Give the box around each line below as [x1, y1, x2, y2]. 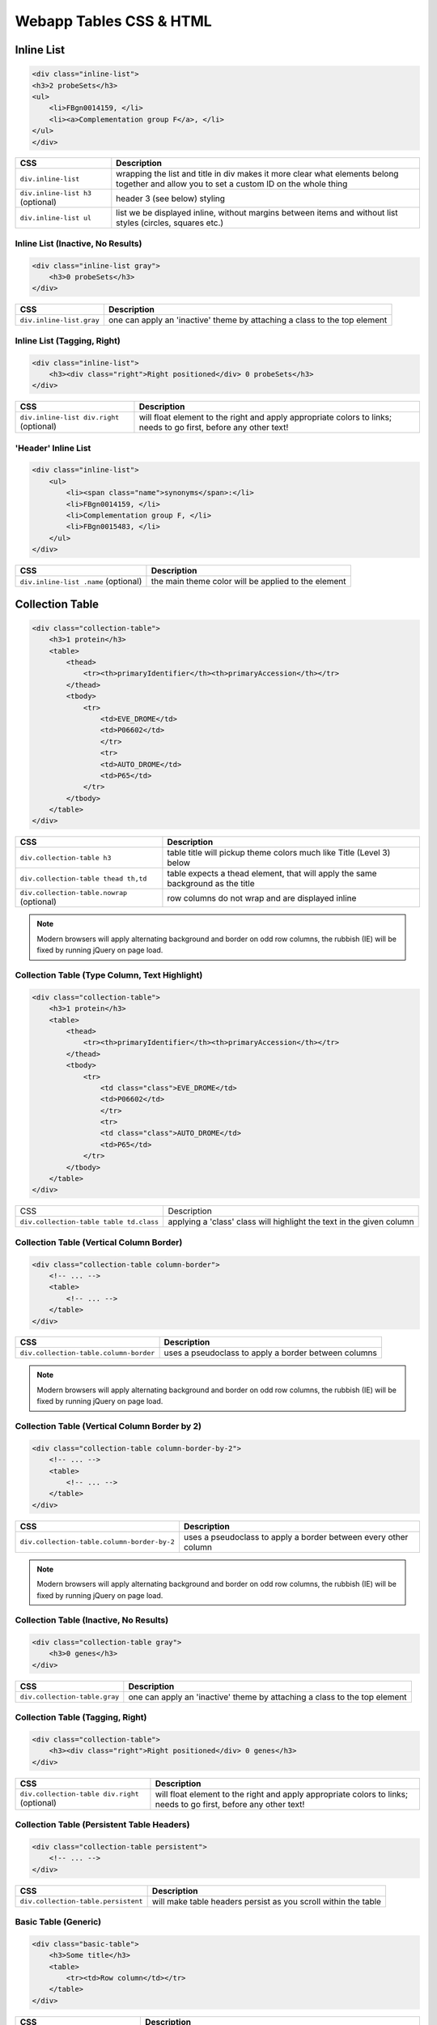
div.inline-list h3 [19, 189, 92, 198]
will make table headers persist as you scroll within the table [151, 1895, 382, 1907]
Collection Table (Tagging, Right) [15, 1712, 147, 1723]
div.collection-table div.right [19, 1790, 139, 1798]
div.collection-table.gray [19, 1693, 120, 1701]
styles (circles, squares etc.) [116, 217, 224, 228]
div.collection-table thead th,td [19, 874, 147, 883]
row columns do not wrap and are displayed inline [167, 892, 357, 903]
